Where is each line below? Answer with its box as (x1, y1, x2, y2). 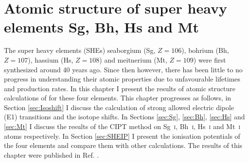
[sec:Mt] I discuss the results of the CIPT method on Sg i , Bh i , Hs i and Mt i (4, 121, 241, 131)
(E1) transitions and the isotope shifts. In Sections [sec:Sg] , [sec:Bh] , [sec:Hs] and (4, 112, 245, 122)
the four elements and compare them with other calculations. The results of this (4, 140, 243, 150)
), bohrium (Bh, (181, 45, 229, 55)
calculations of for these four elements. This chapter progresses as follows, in (4, 93, 231, 103)
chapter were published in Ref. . (4, 149, 99, 160)
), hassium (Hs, (28, 54, 73, 65)
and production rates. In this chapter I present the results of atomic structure (4, 83, 235, 93)
